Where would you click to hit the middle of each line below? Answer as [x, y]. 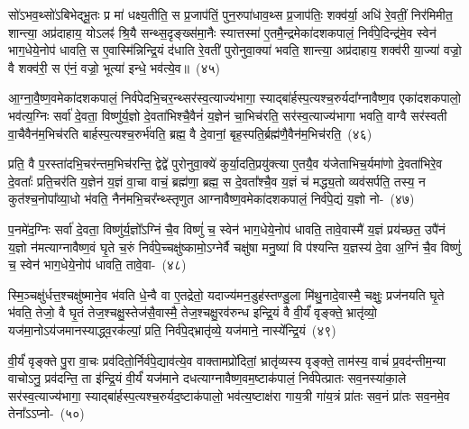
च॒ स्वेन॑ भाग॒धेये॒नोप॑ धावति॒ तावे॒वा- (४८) [97, 265]
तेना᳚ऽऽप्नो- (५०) [46, 413]
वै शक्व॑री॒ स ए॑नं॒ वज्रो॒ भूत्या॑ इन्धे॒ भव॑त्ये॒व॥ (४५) [115, 67]
